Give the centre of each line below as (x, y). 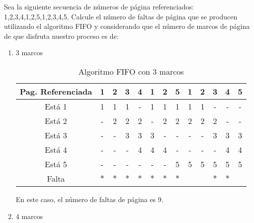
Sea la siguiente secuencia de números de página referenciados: (99, 6)
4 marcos (29, 216)
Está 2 (56, 120)
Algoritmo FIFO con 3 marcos (131, 71)
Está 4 (56, 149)
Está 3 (56, 135)
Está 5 (56, 164)
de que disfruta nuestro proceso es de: (61, 36)
